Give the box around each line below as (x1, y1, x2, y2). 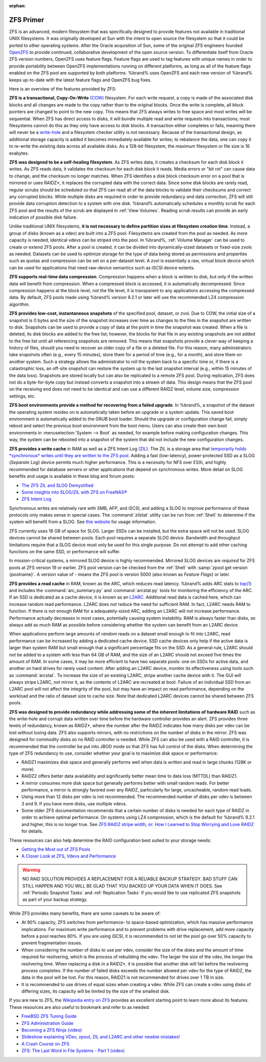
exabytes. (9, 150, 29, 156)
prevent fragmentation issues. (21, 940, 82, 946)
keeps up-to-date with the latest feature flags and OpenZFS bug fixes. (9, 77, 152, 83)
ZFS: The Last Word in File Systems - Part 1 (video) (21, 1048, 125, 1054)
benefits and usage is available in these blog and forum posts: (9, 473, 135, 479)
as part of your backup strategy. (22, 896, 88, 902)
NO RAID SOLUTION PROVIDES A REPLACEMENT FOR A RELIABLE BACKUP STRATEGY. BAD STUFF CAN (22, 876, 237, 882)
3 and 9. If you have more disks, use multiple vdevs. (21, 800, 127, 806)
